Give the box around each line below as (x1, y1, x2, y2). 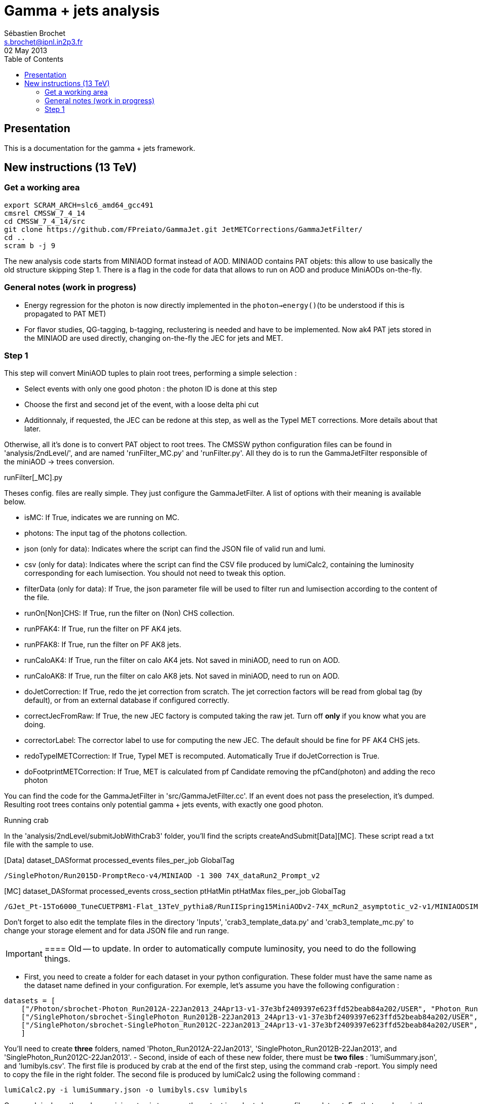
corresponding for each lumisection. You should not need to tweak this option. (24, 569, 286, 578)
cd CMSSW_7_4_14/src (4, 217, 86, 225)
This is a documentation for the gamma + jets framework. (4, 143, 195, 152)
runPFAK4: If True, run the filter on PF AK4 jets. (24, 624, 182, 634)
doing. (24, 720, 46, 729)
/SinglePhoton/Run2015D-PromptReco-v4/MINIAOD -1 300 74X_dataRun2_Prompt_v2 (4, 872, 320, 880)
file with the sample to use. (4, 840, 94, 849)
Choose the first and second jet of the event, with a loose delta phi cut (24, 400, 259, 409)
